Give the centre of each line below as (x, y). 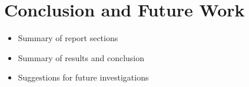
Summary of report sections (68, 38)
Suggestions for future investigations (83, 77)
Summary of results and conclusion (81, 57)
